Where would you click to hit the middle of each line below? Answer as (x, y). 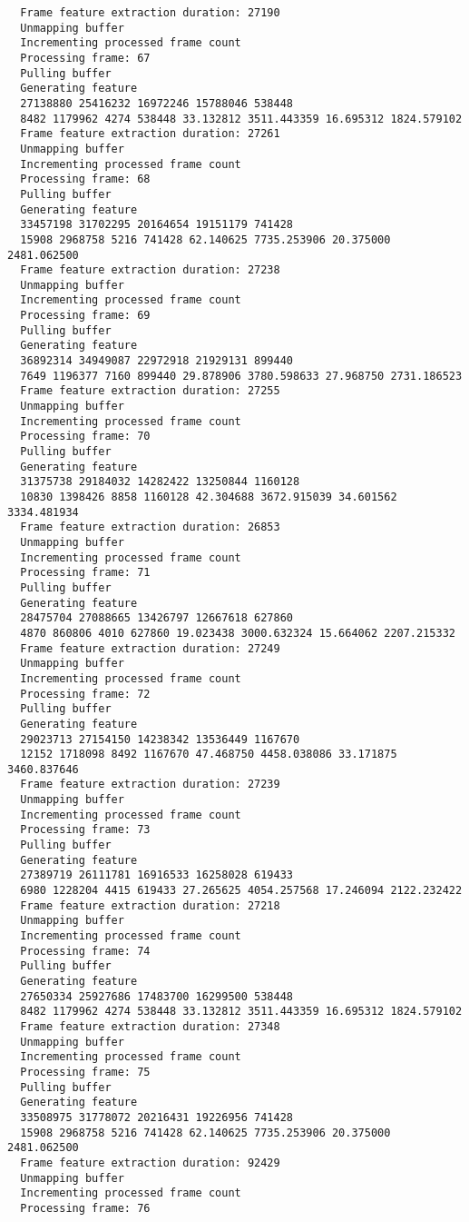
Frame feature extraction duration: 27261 (150, 134)
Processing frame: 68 (85, 179)
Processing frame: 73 (85, 830)
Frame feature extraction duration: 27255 (150, 391)
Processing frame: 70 (85, 437)
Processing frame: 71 (85, 573)
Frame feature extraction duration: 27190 (150, 13)
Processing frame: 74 (85, 951)
